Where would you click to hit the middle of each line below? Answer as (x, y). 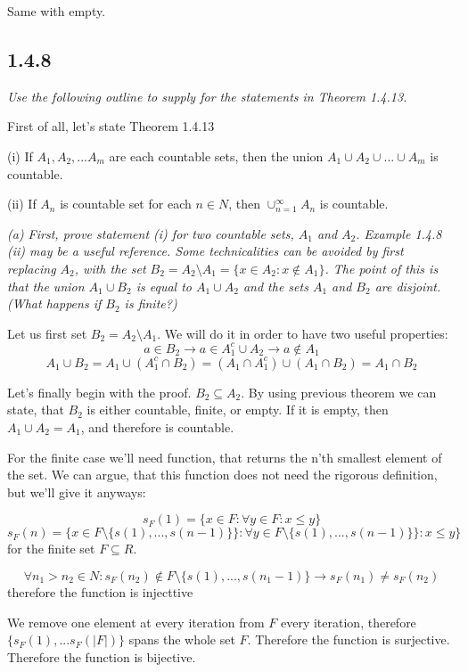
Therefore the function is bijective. (102, 656)
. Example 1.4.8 (399, 233)
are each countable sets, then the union (216, 156)
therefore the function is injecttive (100, 591)
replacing (32, 268)
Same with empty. (57, 11)
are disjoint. (408, 286)
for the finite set (51, 549)
